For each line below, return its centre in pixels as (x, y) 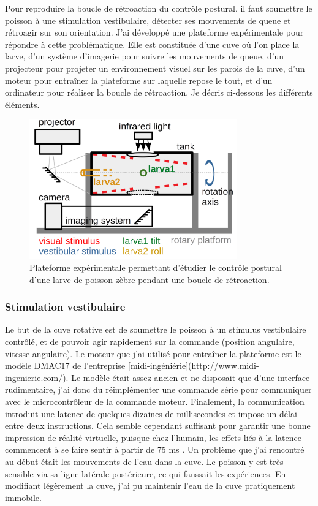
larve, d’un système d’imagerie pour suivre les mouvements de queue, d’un (145, 56)
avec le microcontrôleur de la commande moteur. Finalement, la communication (155, 402)
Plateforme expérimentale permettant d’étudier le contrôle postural (156, 267)
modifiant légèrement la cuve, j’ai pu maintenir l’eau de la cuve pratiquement (150, 485)
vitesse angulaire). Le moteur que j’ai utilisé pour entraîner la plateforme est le (153, 353)
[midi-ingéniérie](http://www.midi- (193, 365)
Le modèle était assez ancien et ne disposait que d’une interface (191, 377)
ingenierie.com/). (37, 377)
